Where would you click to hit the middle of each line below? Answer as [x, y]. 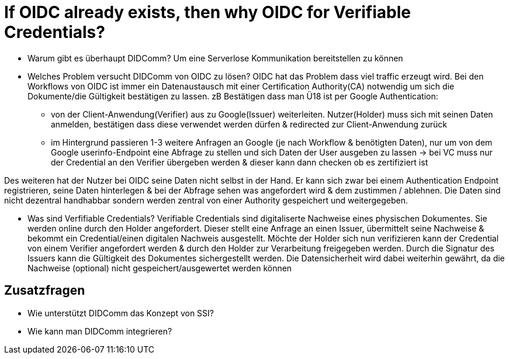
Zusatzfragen [45, 291]
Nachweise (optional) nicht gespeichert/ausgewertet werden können [160, 268]
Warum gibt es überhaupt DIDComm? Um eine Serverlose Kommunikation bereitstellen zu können [215, 58]
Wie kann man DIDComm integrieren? [100, 331]
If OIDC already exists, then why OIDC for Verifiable [207, 12]
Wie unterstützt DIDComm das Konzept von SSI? [121, 313]
